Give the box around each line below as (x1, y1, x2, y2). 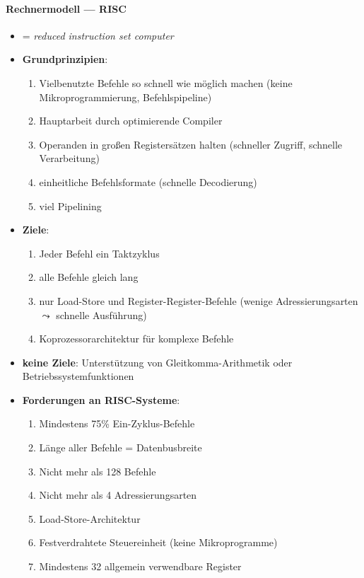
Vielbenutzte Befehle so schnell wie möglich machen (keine (39, 75, 293, 90)
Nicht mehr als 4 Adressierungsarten (39, 487, 197, 502)
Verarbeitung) (39, 151, 100, 166)
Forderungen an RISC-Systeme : (22, 392, 180, 407)
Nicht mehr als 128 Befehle (39, 463, 156, 478)
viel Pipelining (39, 198, 102, 213)
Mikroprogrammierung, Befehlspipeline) (39, 89, 212, 104)
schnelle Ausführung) (56, 307, 147, 322)
